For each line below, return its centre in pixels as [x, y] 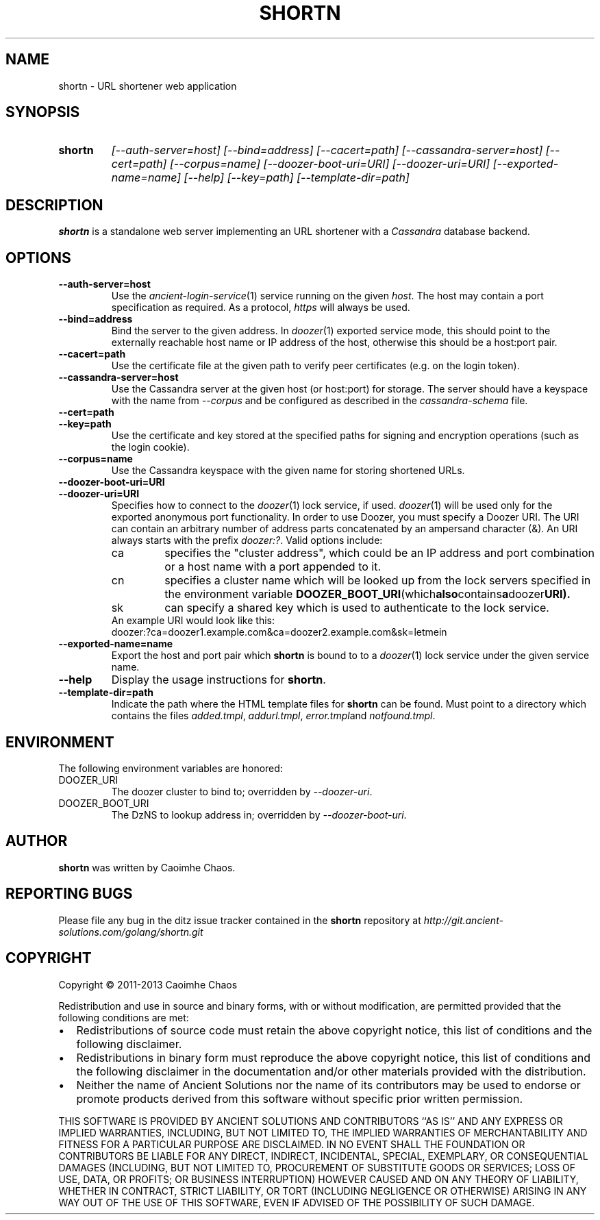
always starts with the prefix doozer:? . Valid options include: [247, 540]
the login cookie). [150, 447]
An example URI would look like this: [193, 621]
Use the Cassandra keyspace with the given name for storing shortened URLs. [288, 471]
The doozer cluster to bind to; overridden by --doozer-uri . [242, 791]
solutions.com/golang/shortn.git [131, 932]
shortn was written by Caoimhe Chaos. [147, 867]
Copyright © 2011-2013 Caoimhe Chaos [148, 984]
